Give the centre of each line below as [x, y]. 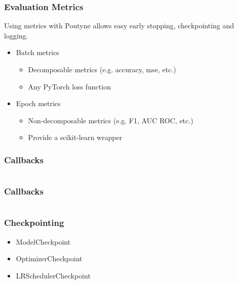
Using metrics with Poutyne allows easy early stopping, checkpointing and [119, 26]
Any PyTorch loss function [69, 86]
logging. [16, 35]
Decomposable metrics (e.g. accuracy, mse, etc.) [102, 69]
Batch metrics [37, 52]
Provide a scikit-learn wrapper [75, 137]
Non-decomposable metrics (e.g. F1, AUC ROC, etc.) [111, 120]
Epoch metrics [38, 103]
